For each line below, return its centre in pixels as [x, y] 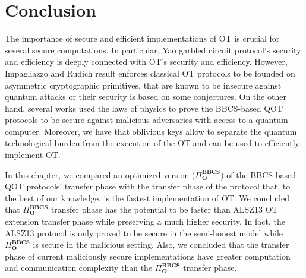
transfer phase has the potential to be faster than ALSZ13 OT [164, 209]
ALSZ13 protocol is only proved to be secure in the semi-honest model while [144, 233]
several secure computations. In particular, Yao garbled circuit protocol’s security [153, 50]
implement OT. [33, 155]
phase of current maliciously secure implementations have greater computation [148, 256]
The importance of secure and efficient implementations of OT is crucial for [142, 38]
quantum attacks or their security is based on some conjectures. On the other [146, 97]
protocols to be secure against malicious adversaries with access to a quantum [146, 120]
